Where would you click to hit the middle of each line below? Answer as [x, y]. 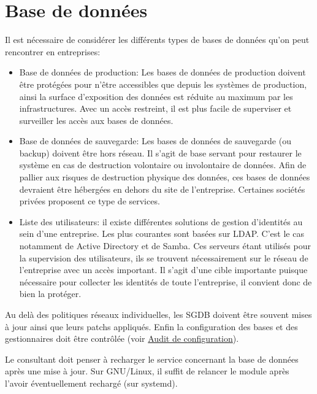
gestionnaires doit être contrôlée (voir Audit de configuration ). [122, 338]
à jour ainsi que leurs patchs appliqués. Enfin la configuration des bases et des [151, 326]
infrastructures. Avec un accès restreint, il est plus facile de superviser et [155, 108]
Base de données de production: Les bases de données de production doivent [162, 72]
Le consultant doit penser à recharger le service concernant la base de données [152, 359]
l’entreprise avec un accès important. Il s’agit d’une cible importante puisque [163, 270]
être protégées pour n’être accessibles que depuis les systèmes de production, [163, 84]
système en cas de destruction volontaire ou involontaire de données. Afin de [163, 165]
